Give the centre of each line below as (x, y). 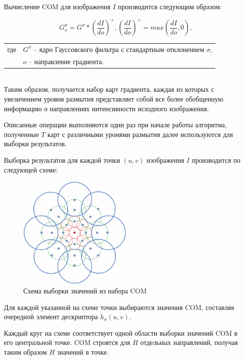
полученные (22, 134)
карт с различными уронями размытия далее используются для (140, 134)
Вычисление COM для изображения (57, 6)
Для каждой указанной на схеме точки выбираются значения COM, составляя (119, 307)
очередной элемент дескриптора (51, 317)
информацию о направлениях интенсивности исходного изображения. (106, 108)
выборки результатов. (35, 144)
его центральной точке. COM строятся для (67, 342)
